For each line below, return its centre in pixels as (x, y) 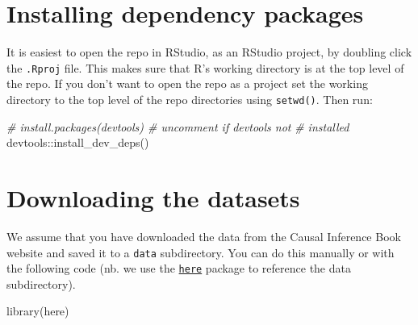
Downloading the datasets (153, 198)
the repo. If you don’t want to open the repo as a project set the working (187, 83)
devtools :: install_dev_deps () (78, 142)
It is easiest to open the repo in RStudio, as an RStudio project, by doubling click (209, 52)
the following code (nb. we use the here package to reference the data (179, 268)
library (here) (38, 311)
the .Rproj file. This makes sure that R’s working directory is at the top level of (205, 67)
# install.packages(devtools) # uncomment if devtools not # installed (178, 126)
